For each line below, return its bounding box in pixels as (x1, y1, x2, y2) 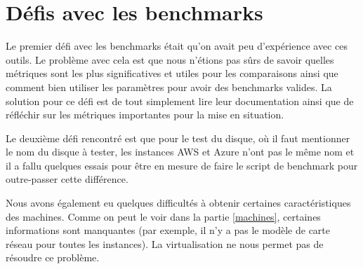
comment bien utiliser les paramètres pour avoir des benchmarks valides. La (6, 79, 332, 94)
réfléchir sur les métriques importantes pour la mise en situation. (6, 107, 284, 122)
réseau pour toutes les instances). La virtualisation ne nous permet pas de (6, 236, 324, 251)
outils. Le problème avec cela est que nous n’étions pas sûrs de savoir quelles (6, 52, 334, 67)
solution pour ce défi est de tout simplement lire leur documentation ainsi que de (6, 93, 354, 108)
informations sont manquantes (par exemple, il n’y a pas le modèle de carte (6, 223, 331, 237)
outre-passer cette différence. (6, 172, 128, 186)
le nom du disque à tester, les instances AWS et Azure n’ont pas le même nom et (6, 144, 355, 159)
